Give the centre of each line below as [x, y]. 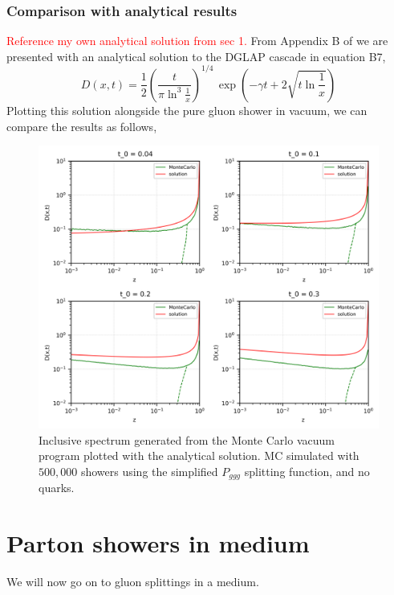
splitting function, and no [307, 471]
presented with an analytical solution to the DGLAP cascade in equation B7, [196, 56]
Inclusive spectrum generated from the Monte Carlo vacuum [187, 439]
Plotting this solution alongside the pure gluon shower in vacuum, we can [187, 110]
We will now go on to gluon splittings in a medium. [133, 581]
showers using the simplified [149, 471]
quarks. [57, 488]
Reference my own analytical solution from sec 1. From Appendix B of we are [197, 41]
